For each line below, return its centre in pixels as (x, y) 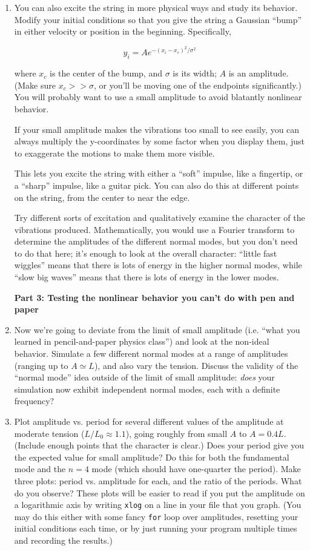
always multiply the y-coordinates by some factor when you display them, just (159, 141)
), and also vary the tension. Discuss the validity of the (196, 365)
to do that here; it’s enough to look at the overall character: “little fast (146, 253)
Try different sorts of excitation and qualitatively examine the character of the (160, 218)
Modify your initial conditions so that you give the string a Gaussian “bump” (158, 19)
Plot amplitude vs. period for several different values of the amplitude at (149, 421)
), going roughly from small (176, 433)
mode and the (40, 469)
